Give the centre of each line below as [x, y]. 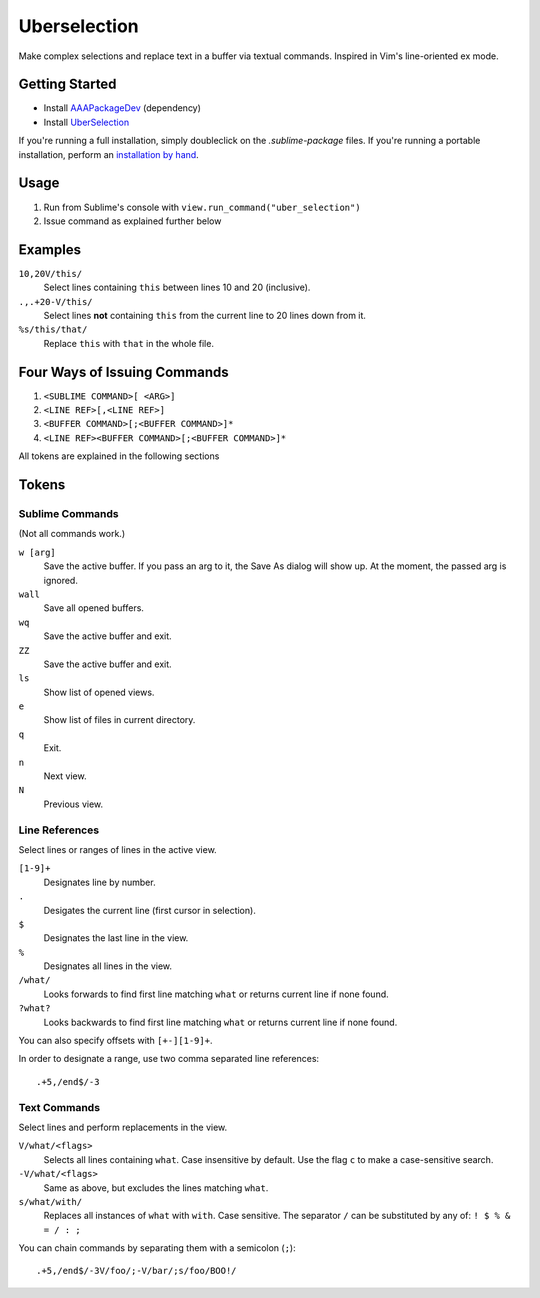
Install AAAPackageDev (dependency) [122, 108]
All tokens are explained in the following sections [119, 456]
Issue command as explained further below [132, 221]
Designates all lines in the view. [108, 966]
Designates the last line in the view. [116, 938]
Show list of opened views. [99, 692]
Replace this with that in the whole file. [129, 343]
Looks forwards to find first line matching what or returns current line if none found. [216, 994]
